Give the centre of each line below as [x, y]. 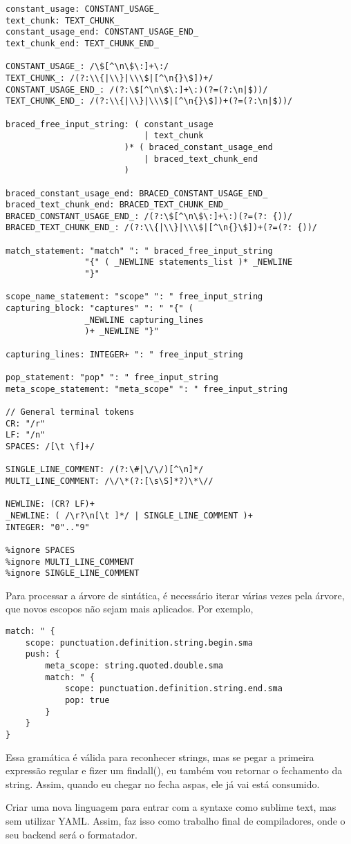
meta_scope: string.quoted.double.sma [134, 665]
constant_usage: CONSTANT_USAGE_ [82, 9]
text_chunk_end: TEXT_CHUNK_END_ [82, 43]
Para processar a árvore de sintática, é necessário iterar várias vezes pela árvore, [175, 595]
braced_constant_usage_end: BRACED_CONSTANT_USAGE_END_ [137, 193]
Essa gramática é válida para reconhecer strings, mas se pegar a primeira [160, 757]
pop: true [87, 700]
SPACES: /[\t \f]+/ [50, 446]
